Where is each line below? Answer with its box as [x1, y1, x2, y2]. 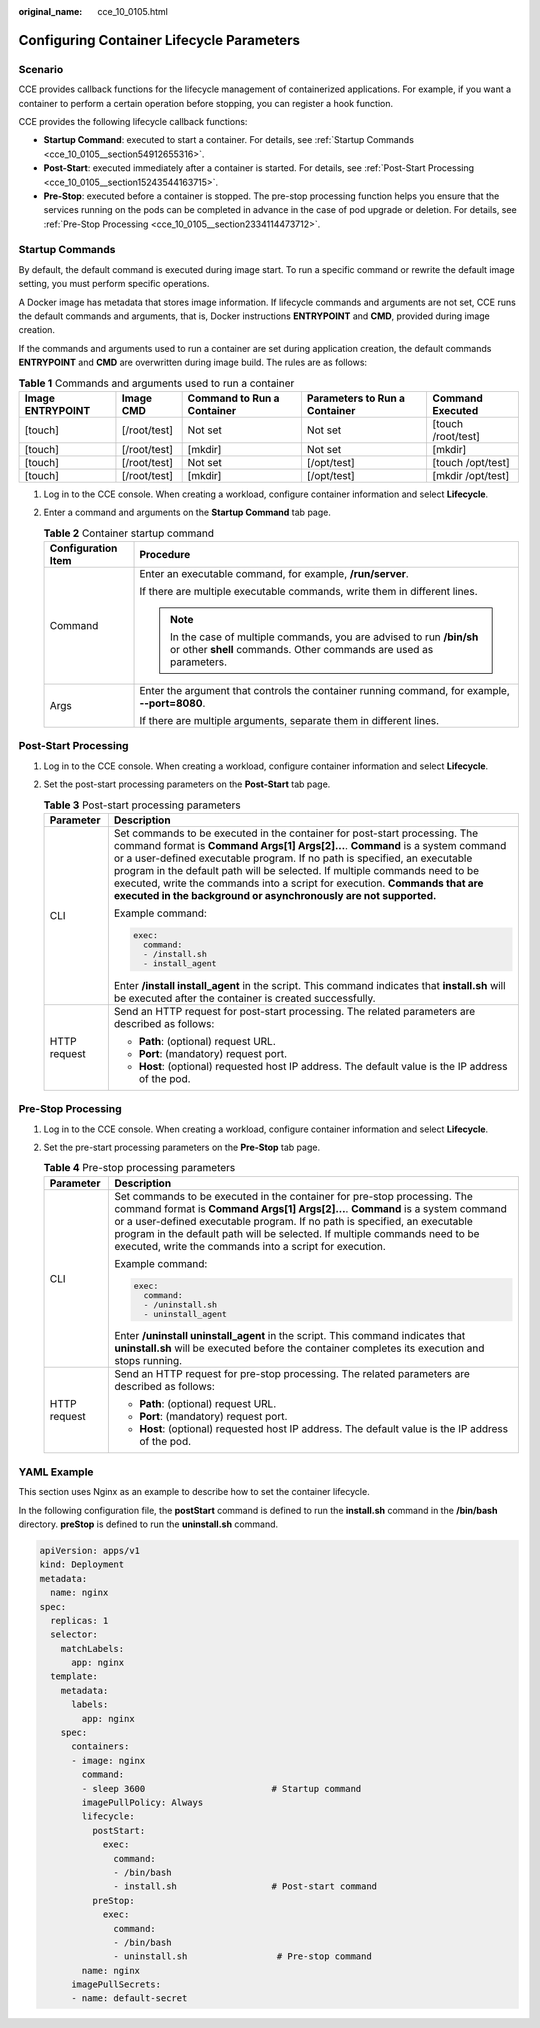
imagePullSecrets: [71, 1979, 162, 1990]
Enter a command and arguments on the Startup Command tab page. [43, 506, 332, 519]
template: [50, 1671, 99, 1682]
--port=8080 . [139, 696, 206, 710]
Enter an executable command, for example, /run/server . [139, 567, 409, 581]
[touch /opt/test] [432, 455, 510, 469]
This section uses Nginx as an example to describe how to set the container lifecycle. [18, 1486, 370, 1498]
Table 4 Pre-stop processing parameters [43, 1161, 236, 1175]
